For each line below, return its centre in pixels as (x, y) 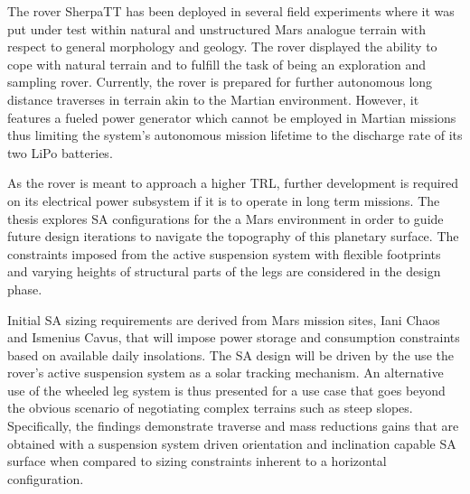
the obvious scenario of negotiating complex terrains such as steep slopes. (210, 408)
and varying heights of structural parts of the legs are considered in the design (224, 271)
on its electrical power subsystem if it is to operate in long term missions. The (224, 200)
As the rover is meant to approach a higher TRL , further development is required (233, 183)
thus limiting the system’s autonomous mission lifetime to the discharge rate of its (235, 135)
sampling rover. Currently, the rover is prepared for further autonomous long (220, 82)
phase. (25, 289)
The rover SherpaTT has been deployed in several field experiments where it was (231, 11)
